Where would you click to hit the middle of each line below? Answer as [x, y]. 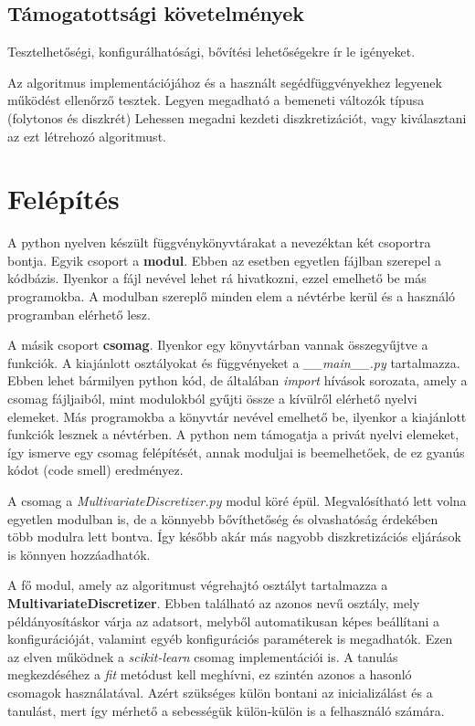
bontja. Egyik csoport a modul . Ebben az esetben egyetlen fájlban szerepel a [225, 260]
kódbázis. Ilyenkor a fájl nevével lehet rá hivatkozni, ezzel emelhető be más [217, 278]
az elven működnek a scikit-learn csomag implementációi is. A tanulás [203, 656]
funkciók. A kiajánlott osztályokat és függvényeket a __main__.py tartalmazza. [234, 362]
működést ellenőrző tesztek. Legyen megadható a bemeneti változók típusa [216, 100]
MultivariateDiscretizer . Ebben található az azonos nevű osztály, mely [214, 602]
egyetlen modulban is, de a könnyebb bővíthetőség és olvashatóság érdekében [223, 518]
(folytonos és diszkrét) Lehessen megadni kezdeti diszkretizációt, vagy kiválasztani [237, 117]
